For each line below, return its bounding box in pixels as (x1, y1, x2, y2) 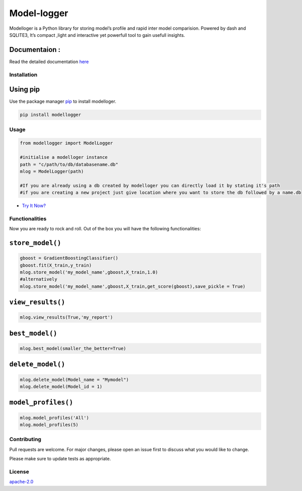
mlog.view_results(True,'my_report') (20, 315, 113, 320)
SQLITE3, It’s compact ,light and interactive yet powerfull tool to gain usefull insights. (9, 32, 185, 38)
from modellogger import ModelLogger (20, 140, 113, 146)
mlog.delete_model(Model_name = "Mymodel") (20, 377, 129, 383)
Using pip (9, 85, 40, 94)
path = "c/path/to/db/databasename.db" (20, 161, 118, 167)
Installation (9, 71, 38, 78)
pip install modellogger (20, 112, 82, 118)
